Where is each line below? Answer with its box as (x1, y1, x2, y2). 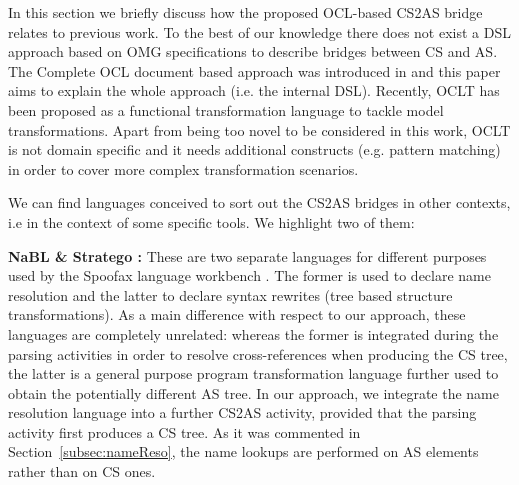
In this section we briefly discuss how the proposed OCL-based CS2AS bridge (8, 2, 483, 22)
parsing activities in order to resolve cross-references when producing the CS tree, (8, 343, 508, 364)
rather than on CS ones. (8, 461, 156, 482)
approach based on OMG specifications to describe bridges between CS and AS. (8, 41, 498, 62)
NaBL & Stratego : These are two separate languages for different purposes (8, 245, 487, 266)
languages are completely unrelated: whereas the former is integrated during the (8, 323, 499, 344)
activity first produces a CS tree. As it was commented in (8, 421, 361, 442)
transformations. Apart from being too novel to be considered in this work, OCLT (8, 119, 511, 140)
